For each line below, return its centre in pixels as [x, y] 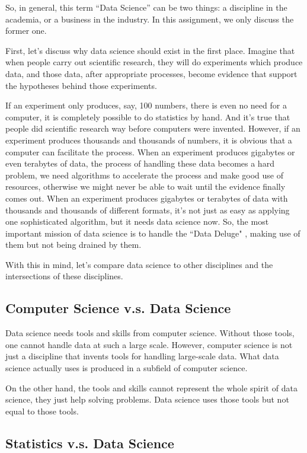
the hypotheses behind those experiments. [81, 85]
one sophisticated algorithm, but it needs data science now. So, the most [137, 221]
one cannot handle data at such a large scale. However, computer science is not [149, 344]
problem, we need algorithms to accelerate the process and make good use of [145, 175]
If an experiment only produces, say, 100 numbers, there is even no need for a [146, 105]
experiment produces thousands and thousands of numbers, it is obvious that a [149, 140]
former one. [26, 31]
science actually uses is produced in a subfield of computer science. [127, 368]
